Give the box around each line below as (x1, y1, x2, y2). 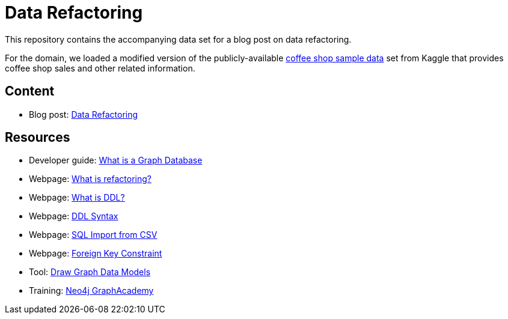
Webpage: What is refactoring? (29, 174, 151, 184)
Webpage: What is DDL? (29, 192, 125, 203)
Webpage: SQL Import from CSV (29, 229, 158, 240)
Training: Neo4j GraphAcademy (29, 285, 154, 296)
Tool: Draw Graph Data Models (29, 267, 151, 278)
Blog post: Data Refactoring (29, 109, 138, 120)
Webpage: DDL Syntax (29, 211, 118, 222)
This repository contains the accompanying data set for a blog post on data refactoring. (5, 34, 352, 44)
